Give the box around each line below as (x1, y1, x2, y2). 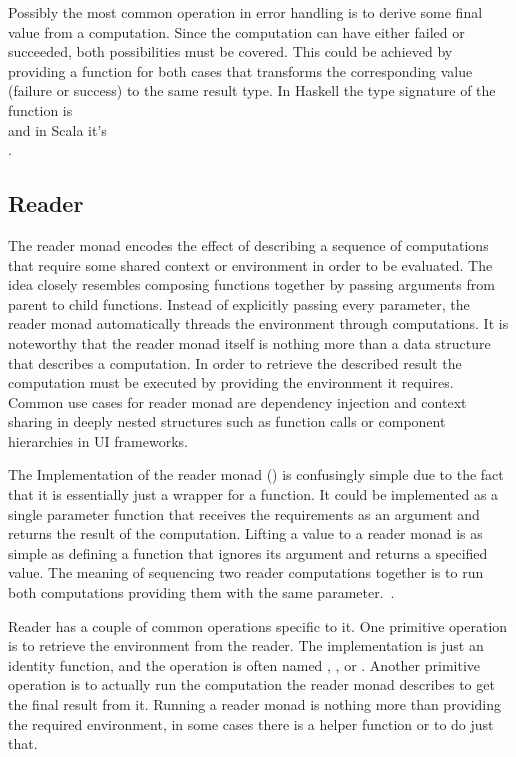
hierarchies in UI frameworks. (8, 430, 188, 451)
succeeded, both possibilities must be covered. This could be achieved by (8, 41, 453, 62)
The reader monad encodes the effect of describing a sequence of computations (8, 234, 489, 255)
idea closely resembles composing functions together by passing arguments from (8, 274, 495, 295)
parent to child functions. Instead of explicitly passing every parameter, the (8, 293, 470, 314)
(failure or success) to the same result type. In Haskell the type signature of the (8, 80, 496, 101)
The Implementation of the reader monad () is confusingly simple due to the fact (8, 464, 504, 485)
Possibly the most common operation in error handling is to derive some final (8, 2, 483, 22)
